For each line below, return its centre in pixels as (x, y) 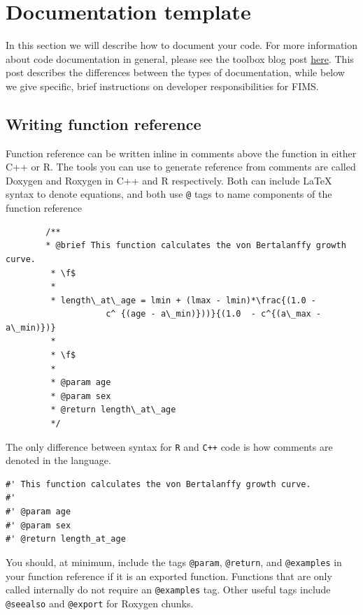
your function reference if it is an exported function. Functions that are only (169, 576)
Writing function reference (104, 123)
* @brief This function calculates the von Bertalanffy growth (196, 246)
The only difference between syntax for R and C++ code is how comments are (169, 446)
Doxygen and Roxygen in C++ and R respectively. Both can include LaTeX (169, 180)
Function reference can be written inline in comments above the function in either (181, 153)
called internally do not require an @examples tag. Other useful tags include (168, 589)
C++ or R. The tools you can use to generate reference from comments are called (181, 167)
